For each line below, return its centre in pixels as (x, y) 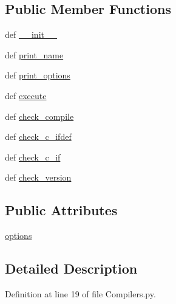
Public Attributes (61, 210)
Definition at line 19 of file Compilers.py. (80, 293)
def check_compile (39, 116)
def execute (26, 95)
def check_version (38, 177)
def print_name (34, 54)
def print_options (38, 75)
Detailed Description (71, 268)
